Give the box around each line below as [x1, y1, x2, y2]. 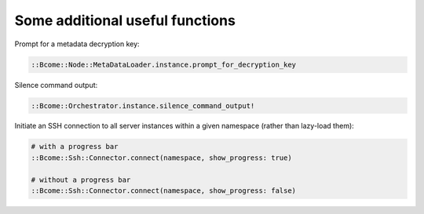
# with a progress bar [31, 142, 119, 151]
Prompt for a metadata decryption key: [14, 39, 141, 49]
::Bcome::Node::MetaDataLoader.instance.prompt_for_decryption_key [31, 60, 297, 69]
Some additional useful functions [14, 12, 236, 29]
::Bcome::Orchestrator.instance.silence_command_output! [31, 101, 255, 110]
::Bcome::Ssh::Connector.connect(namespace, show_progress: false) [31, 187, 297, 195]
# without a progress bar [31, 175, 131, 184]
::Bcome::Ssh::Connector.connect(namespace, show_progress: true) [31, 153, 292, 162]
